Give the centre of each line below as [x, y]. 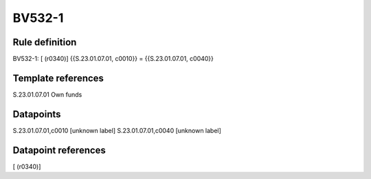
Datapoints [37, 114]
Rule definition [45, 42]
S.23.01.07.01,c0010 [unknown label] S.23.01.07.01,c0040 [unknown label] [117, 130]
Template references [58, 78]
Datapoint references [59, 150]
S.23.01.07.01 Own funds [47, 94]
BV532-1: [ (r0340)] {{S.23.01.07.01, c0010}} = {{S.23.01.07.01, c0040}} [113, 59]
